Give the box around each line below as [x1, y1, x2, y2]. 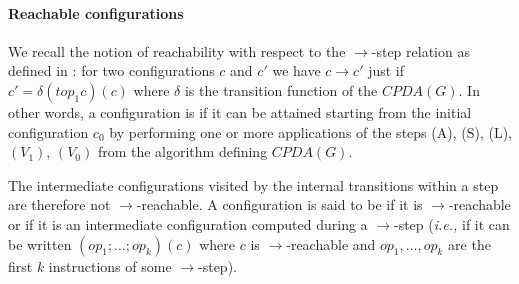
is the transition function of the [184, 79, 378, 100]
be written [8, 233, 72, 254]
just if [368, 60, 405, 81]
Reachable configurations [8, 2, 184, 23]
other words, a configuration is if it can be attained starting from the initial [8, 101, 472, 122]
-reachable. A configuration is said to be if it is [136, 194, 423, 215]
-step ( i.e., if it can [394, 213, 510, 234]
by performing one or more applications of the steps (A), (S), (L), [109, 121, 512, 142]
